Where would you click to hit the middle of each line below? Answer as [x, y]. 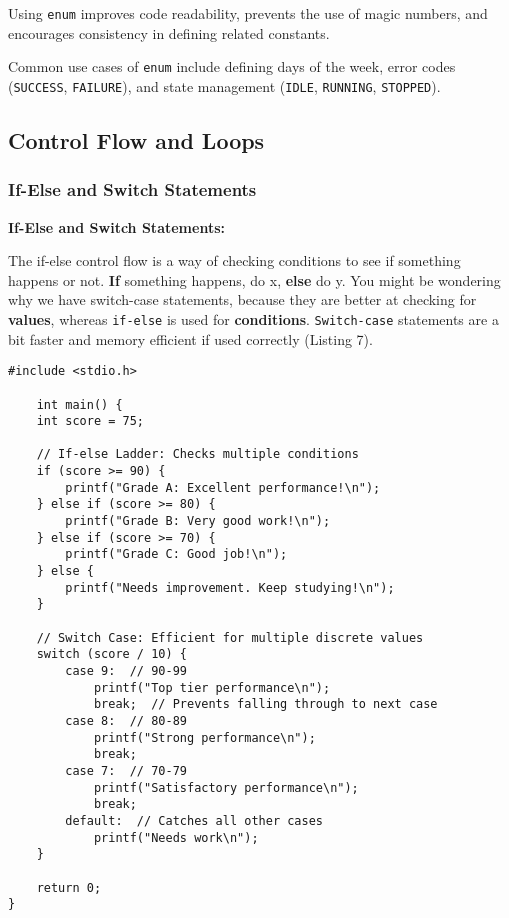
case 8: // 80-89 [126, 720]
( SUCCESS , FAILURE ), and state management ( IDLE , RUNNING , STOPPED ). [224, 85]
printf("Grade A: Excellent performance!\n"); [223, 487]
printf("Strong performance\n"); [204, 737]
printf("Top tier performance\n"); [212, 687]
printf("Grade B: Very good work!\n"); [198, 521]
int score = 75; [90, 421]
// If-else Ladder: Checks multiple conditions [197, 454]
